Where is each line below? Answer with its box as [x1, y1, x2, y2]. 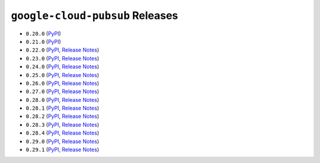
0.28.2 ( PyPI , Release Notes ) [25, 113, 100, 120]
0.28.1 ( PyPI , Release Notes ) [25, 104, 100, 112]
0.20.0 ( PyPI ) [25, 30, 62, 37]
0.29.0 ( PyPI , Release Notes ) [25, 138, 100, 145]
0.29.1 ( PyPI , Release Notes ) [25, 146, 100, 154]
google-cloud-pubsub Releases [11, 9, 178, 22]
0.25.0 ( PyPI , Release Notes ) [25, 71, 100, 78]
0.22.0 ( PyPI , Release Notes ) [25, 46, 100, 53]
